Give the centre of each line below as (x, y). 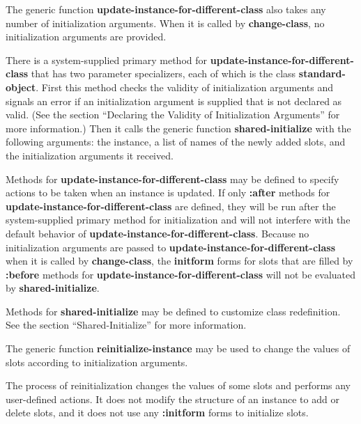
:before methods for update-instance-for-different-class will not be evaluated (181, 274)
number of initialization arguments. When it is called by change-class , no (165, 23)
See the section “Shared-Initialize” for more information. (126, 325)
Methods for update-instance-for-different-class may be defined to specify (172, 179)
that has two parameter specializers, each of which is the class (163, 73)
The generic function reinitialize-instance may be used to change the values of (178, 348)
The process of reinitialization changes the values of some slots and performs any (178, 385)
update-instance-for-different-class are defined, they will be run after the (171, 206)
